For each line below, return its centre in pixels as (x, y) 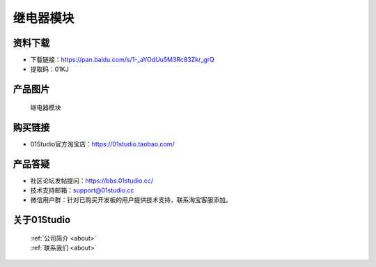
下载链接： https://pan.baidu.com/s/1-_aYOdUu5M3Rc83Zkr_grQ (123, 60)
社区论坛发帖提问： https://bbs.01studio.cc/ (92, 181)
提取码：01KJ (49, 69)
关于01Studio (42, 220)
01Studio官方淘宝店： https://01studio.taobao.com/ (103, 144)
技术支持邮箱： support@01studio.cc (82, 190)
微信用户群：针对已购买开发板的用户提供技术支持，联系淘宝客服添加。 (131, 200)
